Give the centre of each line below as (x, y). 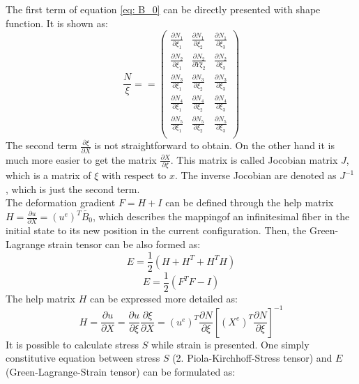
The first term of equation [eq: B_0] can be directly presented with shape (163, 9)
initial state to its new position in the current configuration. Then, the (156, 230)
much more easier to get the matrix (81, 159)
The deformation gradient (61, 202)
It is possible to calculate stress (72, 344)
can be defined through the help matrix (250, 202)
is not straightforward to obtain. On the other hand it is (215, 145)
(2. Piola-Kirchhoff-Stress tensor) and (252, 358)
